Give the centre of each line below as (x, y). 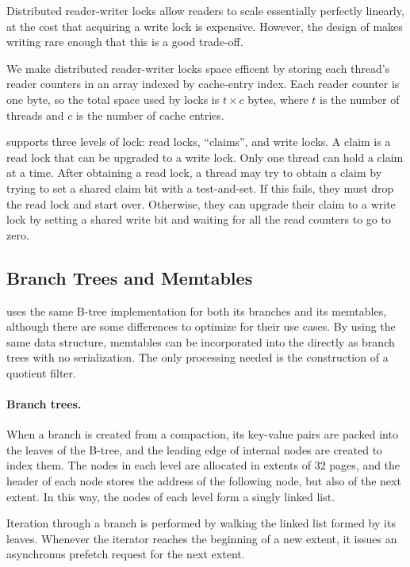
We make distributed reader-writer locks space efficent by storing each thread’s (198, 68)
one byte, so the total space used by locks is (113, 99)
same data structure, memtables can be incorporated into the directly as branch (201, 341)
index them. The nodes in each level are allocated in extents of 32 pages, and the (203, 465)
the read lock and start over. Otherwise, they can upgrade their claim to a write (201, 203)
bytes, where (278, 99)
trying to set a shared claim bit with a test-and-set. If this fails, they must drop (200, 188)
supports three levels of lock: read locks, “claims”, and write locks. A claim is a (199, 142)
